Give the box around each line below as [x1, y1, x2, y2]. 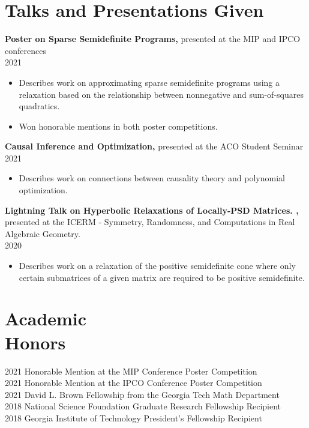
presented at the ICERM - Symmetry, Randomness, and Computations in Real [5, 216, 295, 228]
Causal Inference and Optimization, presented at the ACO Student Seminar [5, 140, 304, 152]
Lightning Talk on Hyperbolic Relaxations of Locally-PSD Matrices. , [5, 203, 299, 216]
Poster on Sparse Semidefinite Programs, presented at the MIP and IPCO [5, 32, 301, 45]
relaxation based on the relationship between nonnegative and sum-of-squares [19, 88, 304, 100]
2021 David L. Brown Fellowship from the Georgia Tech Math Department [5, 388, 280, 400]
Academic [5, 306, 87, 331]
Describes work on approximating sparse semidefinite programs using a [19, 76, 280, 88]
